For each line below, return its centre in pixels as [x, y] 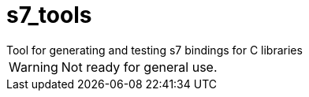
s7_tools [49, 15]
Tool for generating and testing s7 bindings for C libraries [154, 50]
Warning [34, 67]
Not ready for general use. [139, 67]
